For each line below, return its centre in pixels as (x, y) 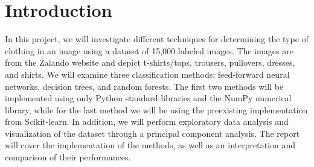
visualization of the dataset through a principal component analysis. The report (152, 133)
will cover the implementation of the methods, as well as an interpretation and (150, 145)
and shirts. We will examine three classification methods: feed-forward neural (147, 74)
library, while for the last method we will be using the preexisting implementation (156, 109)
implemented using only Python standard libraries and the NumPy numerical (148, 98)
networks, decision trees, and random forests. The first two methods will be (144, 86)
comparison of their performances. (68, 157)
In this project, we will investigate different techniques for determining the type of (157, 39)
